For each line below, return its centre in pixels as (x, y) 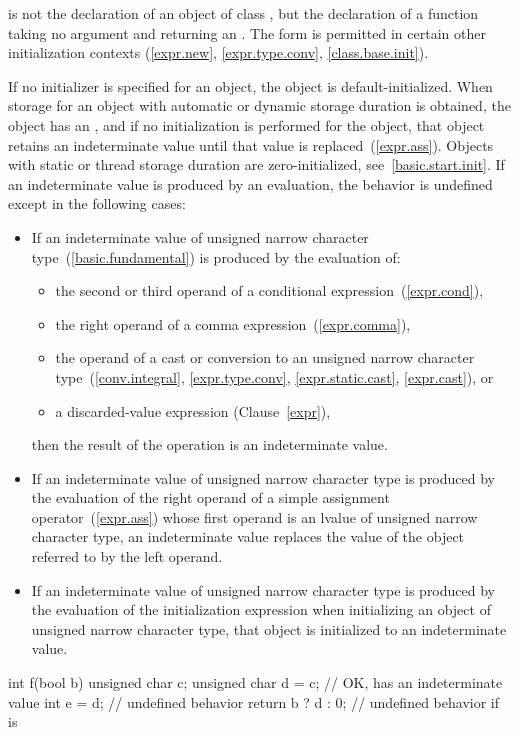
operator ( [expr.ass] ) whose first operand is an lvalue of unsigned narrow (254, 516)
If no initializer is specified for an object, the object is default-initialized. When (250, 85)
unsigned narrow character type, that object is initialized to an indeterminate (269, 628)
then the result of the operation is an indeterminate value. (209, 444)
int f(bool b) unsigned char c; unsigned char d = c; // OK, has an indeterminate (255, 682)
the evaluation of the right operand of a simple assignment (210, 497)
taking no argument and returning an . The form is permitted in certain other (247, 32)
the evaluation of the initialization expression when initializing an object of (261, 609)
